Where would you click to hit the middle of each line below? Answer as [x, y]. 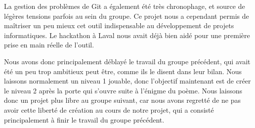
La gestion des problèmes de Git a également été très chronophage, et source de [125, 6]
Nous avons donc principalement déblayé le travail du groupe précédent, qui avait [127, 61]
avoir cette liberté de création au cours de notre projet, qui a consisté [109, 109]
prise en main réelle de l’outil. [49, 45]
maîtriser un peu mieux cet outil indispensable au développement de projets [119, 25]
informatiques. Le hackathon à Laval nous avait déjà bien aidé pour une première [127, 35]
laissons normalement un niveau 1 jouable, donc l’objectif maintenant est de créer [127, 81]
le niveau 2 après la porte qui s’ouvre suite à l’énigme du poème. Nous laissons [123, 90]
